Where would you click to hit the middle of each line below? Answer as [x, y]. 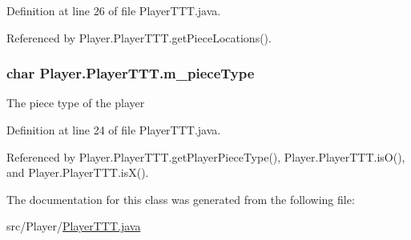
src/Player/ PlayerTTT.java [74, 226]
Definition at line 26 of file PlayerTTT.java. [114, 10]
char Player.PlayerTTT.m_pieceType [131, 73]
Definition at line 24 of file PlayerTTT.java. [114, 130]
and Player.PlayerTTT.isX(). [78, 172]
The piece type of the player [76, 103]
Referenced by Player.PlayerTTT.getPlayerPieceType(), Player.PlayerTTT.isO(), [206, 156]
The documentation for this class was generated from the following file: [181, 199]
